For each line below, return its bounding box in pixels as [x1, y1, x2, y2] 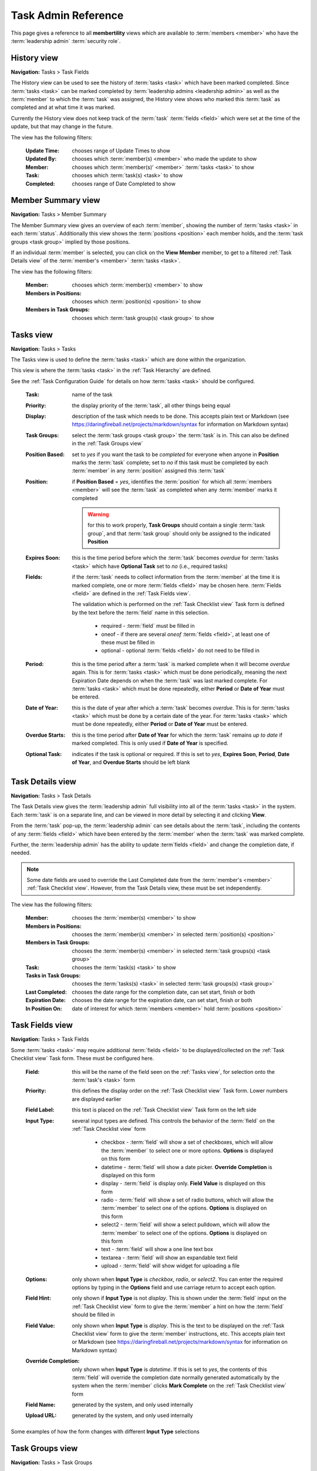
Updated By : [25, 155, 57, 162]
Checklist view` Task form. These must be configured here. [11, 1055, 154, 1062]
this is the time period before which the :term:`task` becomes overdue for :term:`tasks [72, 554, 279, 561]
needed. [11, 849, 31, 856]
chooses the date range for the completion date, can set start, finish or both [72, 989, 255, 996]
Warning [87, 511, 109, 518]
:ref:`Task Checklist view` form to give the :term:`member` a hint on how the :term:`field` [72, 1303, 285, 1310]
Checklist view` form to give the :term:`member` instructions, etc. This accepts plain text [72, 1330, 285, 1337]
